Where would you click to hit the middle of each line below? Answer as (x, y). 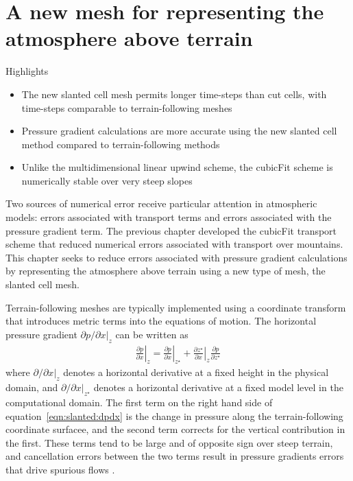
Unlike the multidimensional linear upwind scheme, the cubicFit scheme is (177, 167)
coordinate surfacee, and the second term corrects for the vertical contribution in (175, 429)
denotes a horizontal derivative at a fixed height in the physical (196, 372)
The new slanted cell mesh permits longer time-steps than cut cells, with (174, 94)
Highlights (27, 71)
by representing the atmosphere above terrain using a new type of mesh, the (166, 271)
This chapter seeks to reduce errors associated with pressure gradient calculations (176, 257)
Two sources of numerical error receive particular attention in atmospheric (161, 203)
